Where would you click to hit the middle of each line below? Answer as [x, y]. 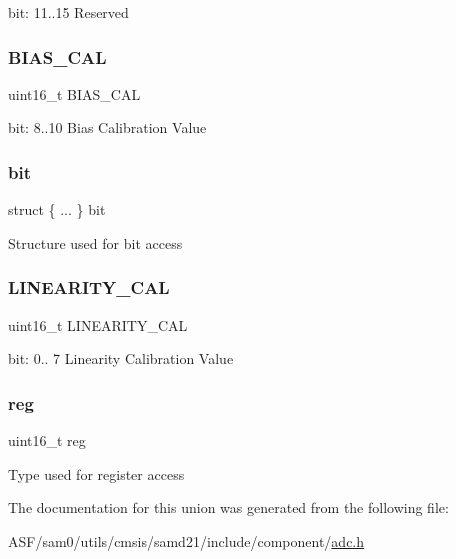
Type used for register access [96, 473]
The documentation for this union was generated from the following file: [228, 507]
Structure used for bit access [95, 242]
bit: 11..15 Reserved [68, 12]
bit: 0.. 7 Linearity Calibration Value [121, 358]
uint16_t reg [47, 440]
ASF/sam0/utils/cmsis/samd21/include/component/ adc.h [186, 540]
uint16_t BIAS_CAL [74, 93]
